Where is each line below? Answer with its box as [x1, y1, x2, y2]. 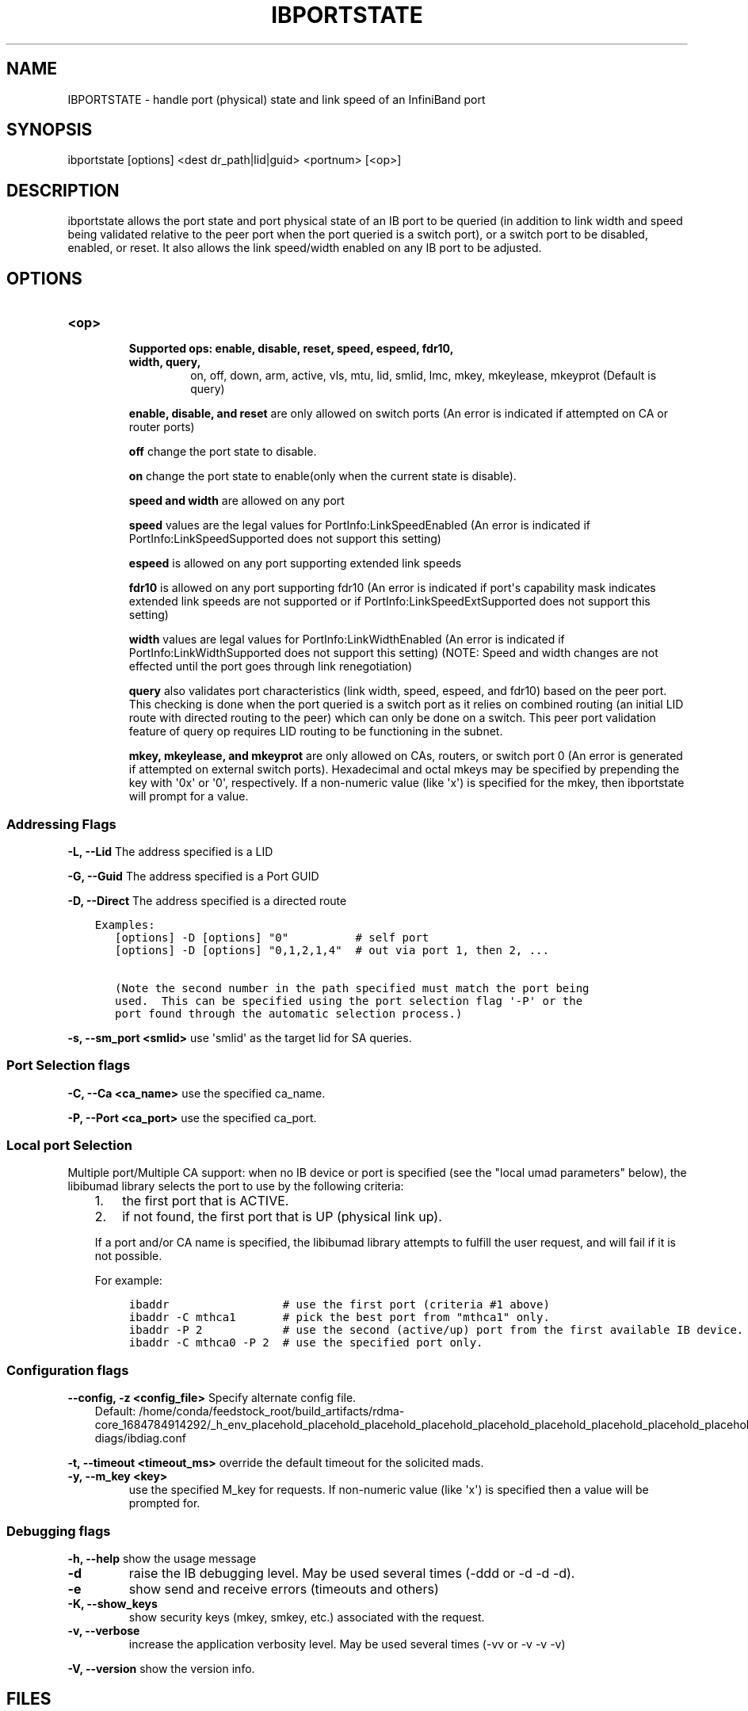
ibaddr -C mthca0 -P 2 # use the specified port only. [128, 1336, 483, 1350]
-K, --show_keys [67, 1596, 158, 1610]
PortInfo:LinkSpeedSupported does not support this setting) [128, 532, 441, 546]
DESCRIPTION [6, 180, 120, 201]
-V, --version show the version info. [67, 1661, 255, 1675]
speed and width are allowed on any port [128, 494, 345, 508]
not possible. [94, 1249, 162, 1263]
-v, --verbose [67, 1623, 140, 1637]
